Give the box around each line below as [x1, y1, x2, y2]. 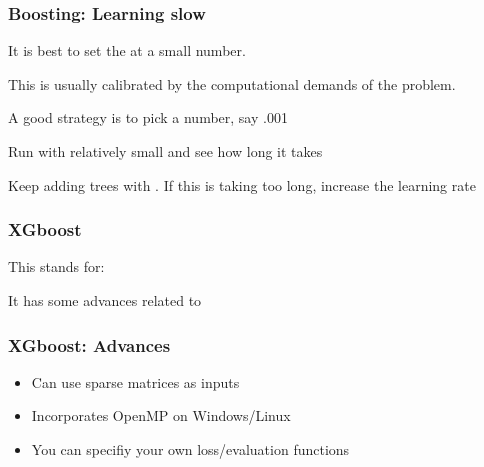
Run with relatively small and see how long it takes [8, 141, 323, 161]
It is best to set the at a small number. [8, 40, 246, 61]
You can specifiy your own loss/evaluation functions [31, 439, 350, 459]
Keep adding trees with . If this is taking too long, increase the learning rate [8, 174, 476, 195]
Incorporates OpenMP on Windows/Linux [31, 405, 291, 426]
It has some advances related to [8, 290, 202, 310]
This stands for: [8, 256, 105, 277]
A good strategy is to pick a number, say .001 [8, 107, 288, 128]
